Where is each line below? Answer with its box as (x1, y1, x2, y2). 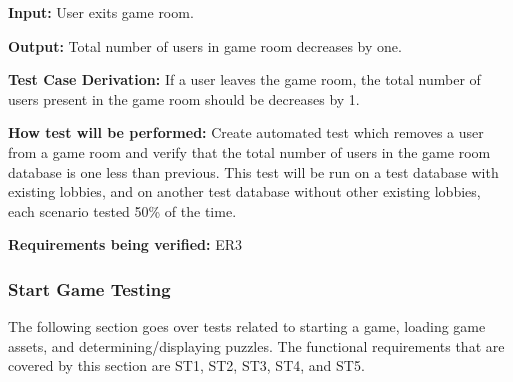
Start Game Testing (8, 276, 171, 301)
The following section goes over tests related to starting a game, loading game (8, 316, 486, 337)
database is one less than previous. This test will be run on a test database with (8, 161, 499, 182)
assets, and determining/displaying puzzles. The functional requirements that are (8, 335, 505, 356)
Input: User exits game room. (8, 2, 194, 22)
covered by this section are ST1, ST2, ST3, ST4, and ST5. (8, 355, 365, 376)
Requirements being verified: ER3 (8, 234, 243, 255)
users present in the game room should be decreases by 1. (8, 88, 360, 109)
